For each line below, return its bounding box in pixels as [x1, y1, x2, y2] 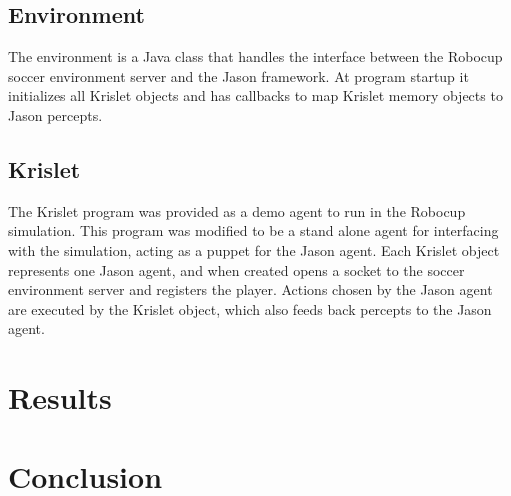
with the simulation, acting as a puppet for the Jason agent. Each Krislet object [8, 239, 500, 260]
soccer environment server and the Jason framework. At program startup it [8, 65, 469, 86]
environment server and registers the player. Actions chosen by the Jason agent [8, 279, 493, 300]
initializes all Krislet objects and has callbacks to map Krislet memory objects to [8, 85, 503, 106]
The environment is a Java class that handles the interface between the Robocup [8, 46, 503, 67]
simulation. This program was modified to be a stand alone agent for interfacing [8, 220, 499, 241]
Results [8, 377, 112, 418]
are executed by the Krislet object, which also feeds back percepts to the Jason [8, 298, 492, 319]
